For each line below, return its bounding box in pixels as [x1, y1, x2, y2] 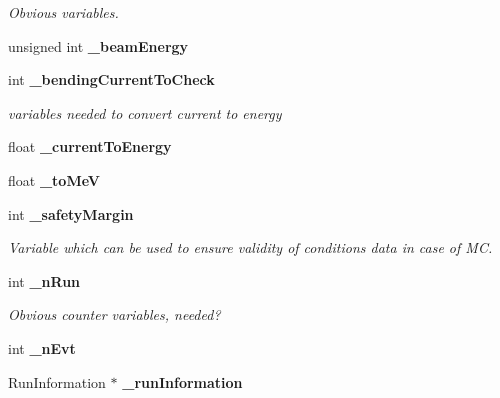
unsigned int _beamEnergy [8, 35, 189, 56]
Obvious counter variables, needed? [8, 304, 221, 325]
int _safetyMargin [8, 203, 134, 224]
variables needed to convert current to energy [8, 102, 282, 123]
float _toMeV [8, 169, 100, 190]
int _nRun [8, 270, 81, 291]
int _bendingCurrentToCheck [8, 69, 215, 90]
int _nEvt [8, 337, 76, 358]
